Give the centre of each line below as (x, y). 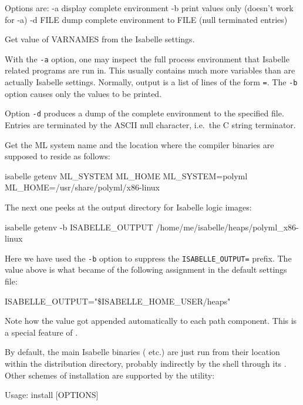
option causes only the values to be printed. (83, 93)
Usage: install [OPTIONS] (52, 395)
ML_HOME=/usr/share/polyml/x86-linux (82, 187)
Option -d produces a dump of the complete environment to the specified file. (144, 113)
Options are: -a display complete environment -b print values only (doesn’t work (149, 8)
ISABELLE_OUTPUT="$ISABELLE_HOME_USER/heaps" (118, 301)
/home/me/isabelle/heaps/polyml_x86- (227, 227)
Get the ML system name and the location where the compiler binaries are (139, 144)
